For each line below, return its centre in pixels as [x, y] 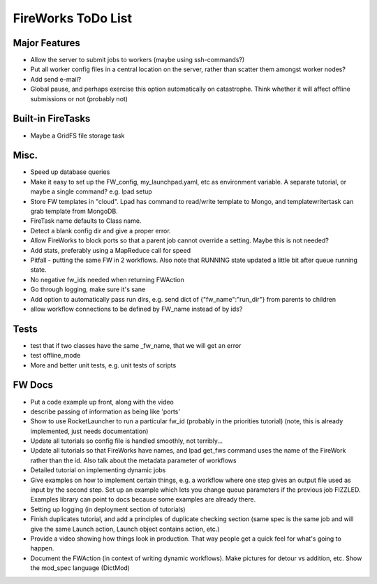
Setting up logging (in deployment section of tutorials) [108, 509]
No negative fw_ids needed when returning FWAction [107, 279]
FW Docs [33, 385]
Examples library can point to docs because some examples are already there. [143, 499]
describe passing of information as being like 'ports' [105, 411]
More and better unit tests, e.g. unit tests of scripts [103, 365]
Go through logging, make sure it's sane [88, 289]
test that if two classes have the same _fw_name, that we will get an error [136, 345]
